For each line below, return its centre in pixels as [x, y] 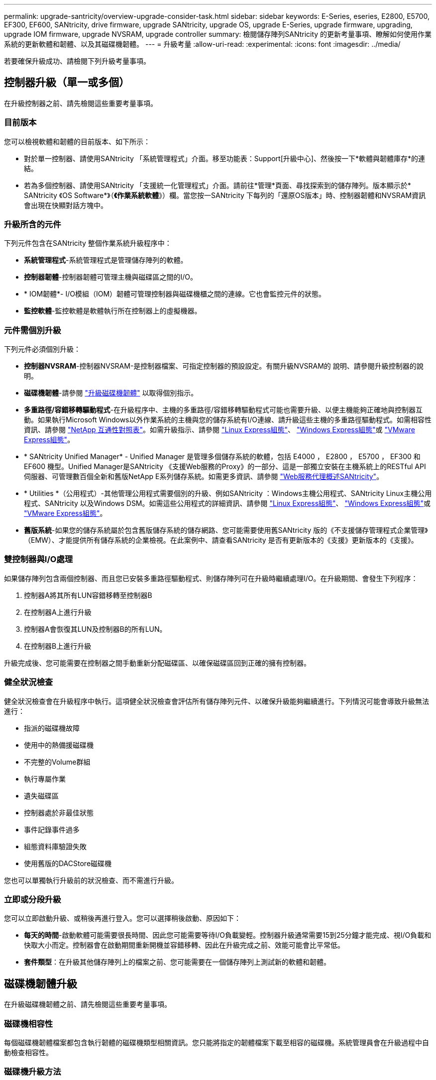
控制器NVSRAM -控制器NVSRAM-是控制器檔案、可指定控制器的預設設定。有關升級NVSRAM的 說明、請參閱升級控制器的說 [224, 366]
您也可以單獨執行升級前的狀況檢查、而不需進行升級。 [91, 880]
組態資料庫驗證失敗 [55, 846]
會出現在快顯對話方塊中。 [66, 205]
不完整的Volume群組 [57, 762]
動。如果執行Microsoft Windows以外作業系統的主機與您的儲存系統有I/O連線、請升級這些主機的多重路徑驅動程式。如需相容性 [228, 420]
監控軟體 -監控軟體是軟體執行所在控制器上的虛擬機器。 [113, 311]
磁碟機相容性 [29, 1024]
